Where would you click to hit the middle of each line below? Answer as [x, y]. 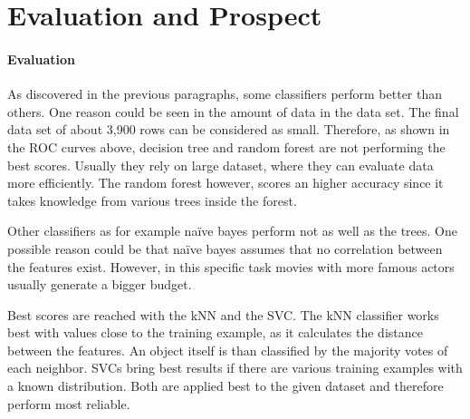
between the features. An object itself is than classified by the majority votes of [228, 350]
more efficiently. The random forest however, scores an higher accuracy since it [225, 183]
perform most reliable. [69, 403]
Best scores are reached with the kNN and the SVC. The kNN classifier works [223, 314]
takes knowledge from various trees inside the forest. [152, 200]
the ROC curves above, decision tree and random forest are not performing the [226, 146]
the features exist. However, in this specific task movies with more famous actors [231, 266]
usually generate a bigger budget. [100, 284]
